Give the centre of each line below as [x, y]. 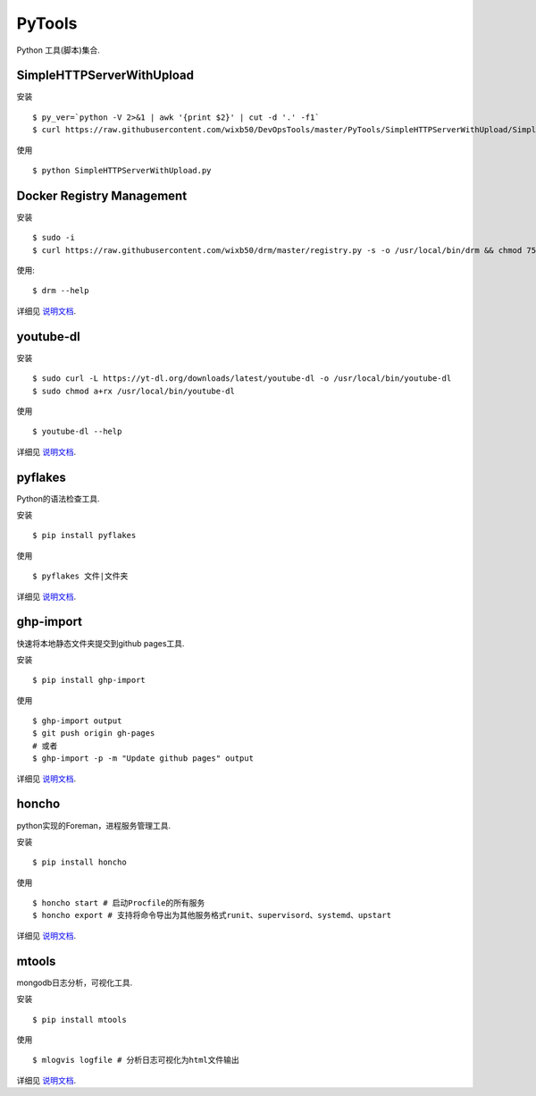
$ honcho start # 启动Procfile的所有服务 [119, 903]
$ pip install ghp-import [89, 680]
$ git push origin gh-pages [94, 733]
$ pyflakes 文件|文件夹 [80, 576]
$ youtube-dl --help [77, 432]
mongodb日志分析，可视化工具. [75, 982]
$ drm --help [61, 291]
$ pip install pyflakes [84, 535]
